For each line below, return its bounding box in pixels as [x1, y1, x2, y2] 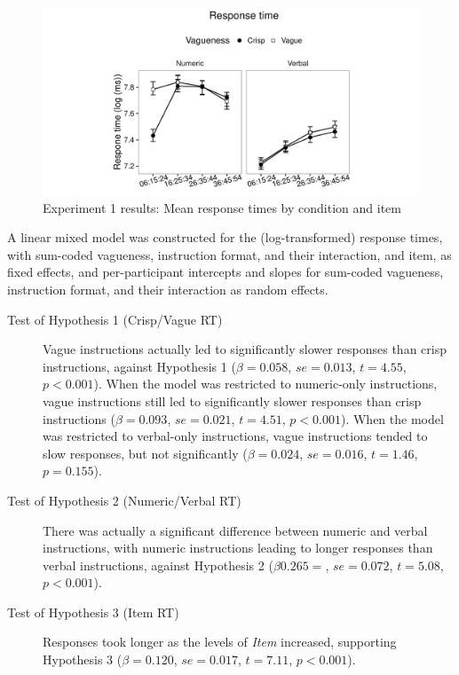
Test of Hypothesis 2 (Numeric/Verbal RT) [7, 491, 241, 509]
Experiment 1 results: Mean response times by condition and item [43, 198, 401, 216]
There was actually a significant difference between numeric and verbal [43, 521, 428, 539]
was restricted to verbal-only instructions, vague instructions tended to [43, 427, 428, 445]
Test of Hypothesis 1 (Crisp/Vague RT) [7, 310, 223, 328]
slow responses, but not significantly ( [43, 443, 248, 462]
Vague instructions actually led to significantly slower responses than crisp [43, 340, 447, 358]
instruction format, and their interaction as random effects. [7, 279, 328, 298]
